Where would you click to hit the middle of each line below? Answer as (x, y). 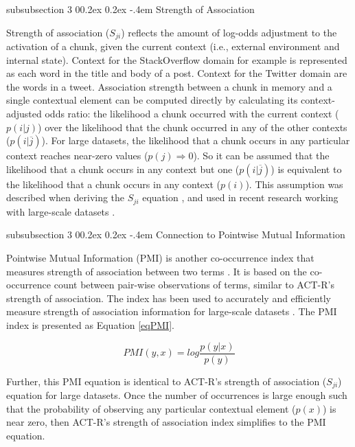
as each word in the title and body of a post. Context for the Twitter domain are (177, 73)
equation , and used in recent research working (240, 197)
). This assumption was (294, 184)
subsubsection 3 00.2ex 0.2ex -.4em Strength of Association (130, 9)
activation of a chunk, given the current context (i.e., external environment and (173, 46)
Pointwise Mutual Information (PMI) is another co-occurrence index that (160, 258)
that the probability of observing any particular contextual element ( (151, 408)
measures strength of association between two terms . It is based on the (157, 271)
